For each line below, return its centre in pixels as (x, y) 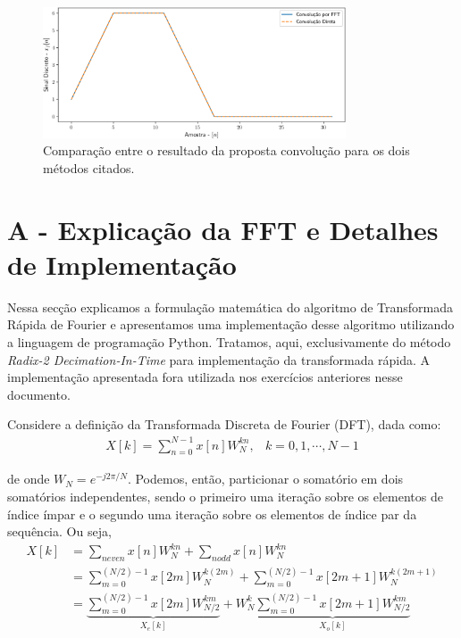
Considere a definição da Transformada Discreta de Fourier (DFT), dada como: (224, 424)
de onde (29, 479)
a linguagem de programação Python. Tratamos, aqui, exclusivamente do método (229, 342)
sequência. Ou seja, (59, 531)
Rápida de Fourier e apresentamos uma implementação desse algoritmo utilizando (231, 324)
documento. (39, 394)
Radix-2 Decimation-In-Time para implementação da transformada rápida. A (219, 359)
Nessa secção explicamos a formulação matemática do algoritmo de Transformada (230, 307)
